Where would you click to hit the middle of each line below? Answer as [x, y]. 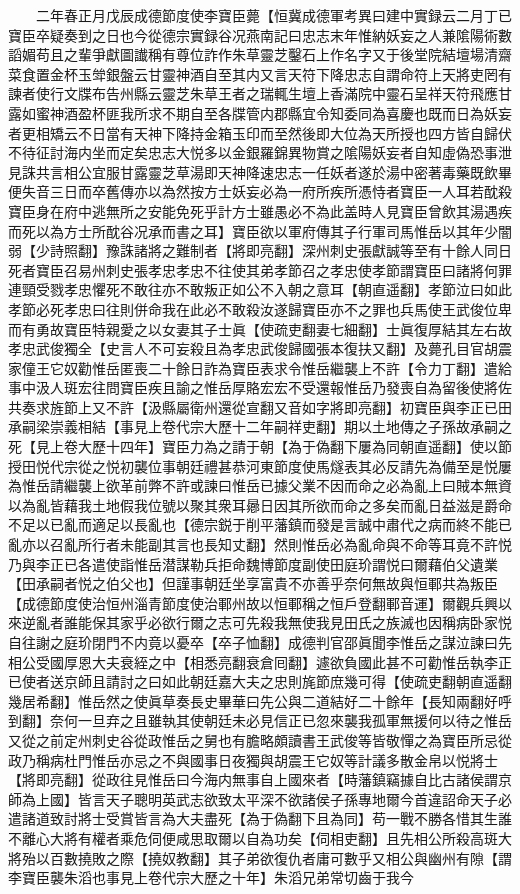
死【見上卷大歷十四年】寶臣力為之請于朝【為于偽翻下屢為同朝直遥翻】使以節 [260, 446]
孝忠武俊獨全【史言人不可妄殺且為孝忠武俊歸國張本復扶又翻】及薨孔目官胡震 [260, 348]
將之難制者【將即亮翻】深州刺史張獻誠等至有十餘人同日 [329, 250]
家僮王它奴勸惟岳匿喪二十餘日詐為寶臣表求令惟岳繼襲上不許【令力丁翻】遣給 [260, 367]
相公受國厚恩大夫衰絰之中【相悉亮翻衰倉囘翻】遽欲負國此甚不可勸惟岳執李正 [260, 661]
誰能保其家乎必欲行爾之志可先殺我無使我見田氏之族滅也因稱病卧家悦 [287, 622]
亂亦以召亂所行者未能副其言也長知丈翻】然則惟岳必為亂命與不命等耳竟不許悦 [260, 544]
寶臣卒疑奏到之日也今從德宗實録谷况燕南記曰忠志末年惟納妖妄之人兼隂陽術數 [260, 34]
